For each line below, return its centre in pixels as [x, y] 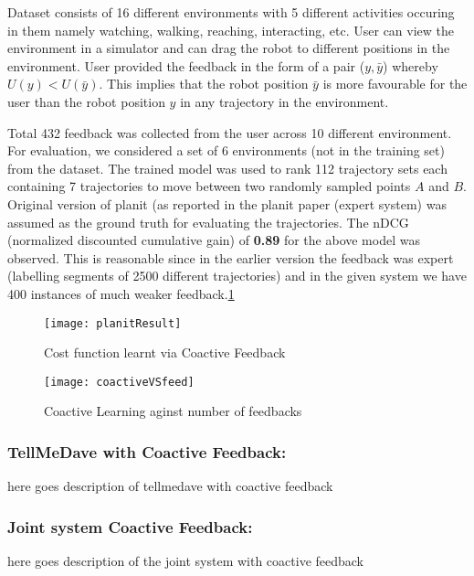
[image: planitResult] [113, 323]
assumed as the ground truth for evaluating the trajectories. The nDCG [208, 222]
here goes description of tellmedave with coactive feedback [170, 486]
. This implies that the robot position [204, 84]
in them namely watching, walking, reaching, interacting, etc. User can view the [231, 30]
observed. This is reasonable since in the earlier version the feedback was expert [231, 257]
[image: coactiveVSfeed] [119, 382]
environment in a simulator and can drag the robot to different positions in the [229, 48]
